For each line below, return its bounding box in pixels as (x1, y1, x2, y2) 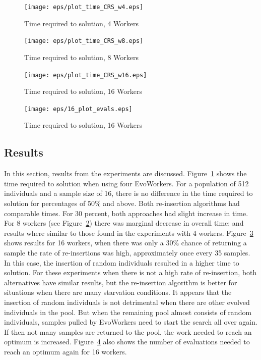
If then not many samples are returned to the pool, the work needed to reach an (4, 326, 252, 337)
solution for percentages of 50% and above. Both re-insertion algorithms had (4, 197, 240, 208)
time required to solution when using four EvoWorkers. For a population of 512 (4, 178, 249, 188)
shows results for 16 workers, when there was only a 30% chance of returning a (4, 237, 247, 248)
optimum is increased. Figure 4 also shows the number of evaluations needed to (4, 336, 250, 347)
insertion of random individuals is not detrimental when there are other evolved (4, 296, 250, 307)
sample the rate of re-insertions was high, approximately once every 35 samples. (4, 247, 250, 258)
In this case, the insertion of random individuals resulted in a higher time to (4, 257, 239, 268)
